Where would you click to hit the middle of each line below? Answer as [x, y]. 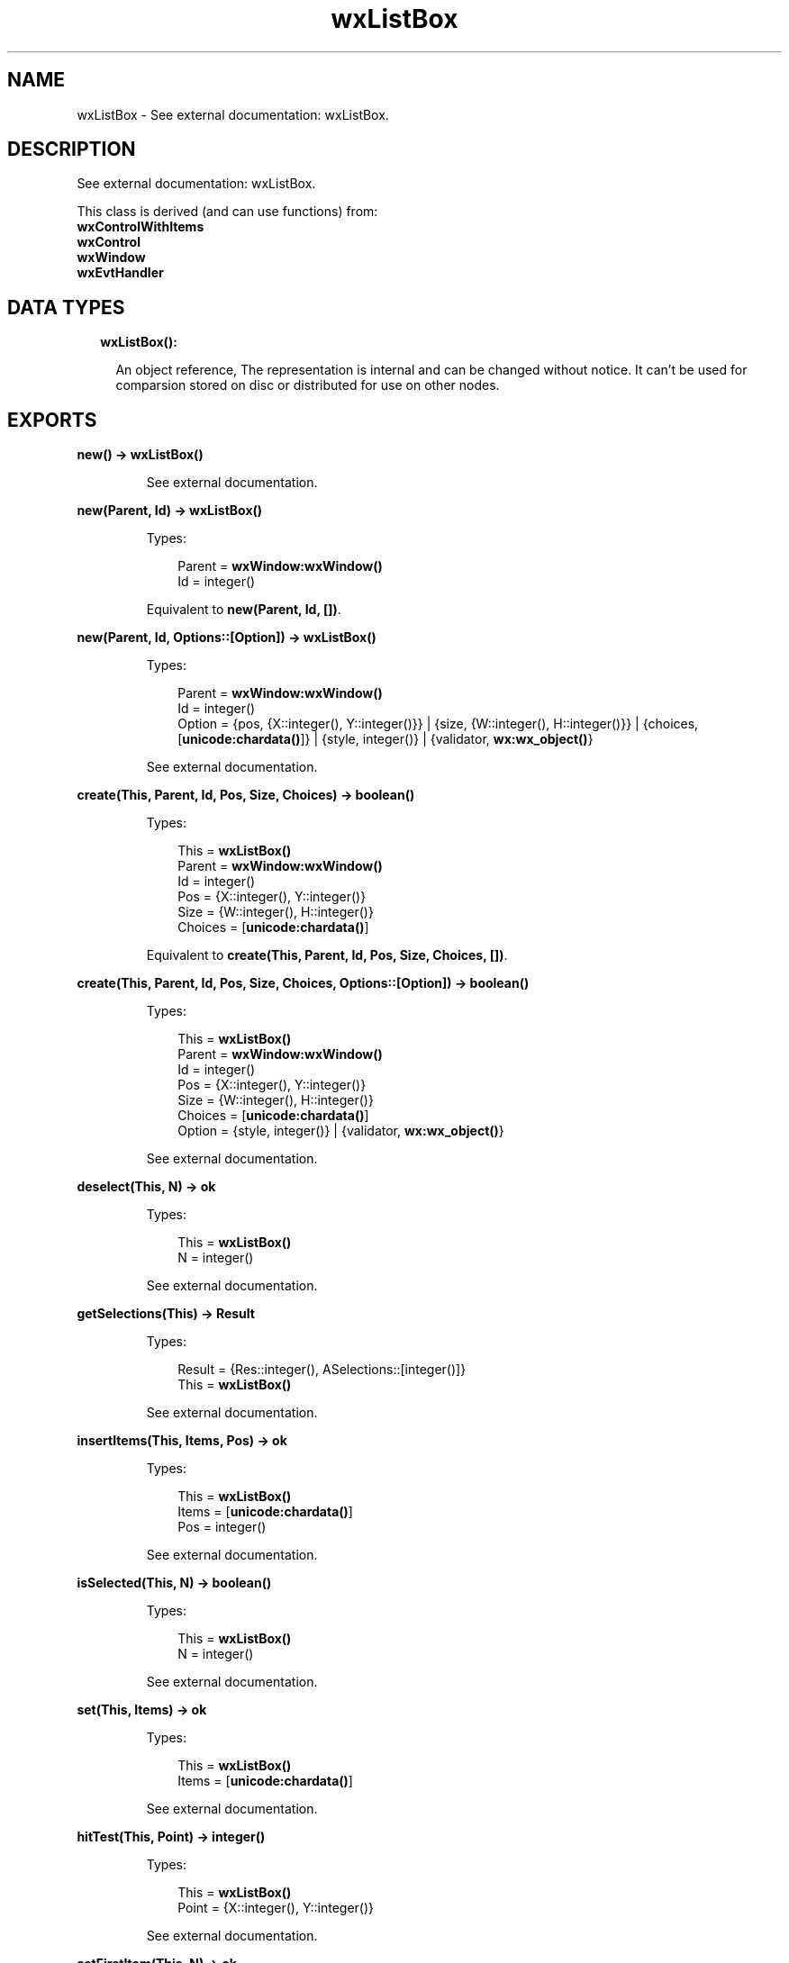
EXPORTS [52, 420]
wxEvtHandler [120, 273]
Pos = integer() [222, 1527]
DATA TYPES [66, 307]
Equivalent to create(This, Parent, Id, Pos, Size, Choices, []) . [327, 955]
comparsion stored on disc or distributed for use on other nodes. [308, 385]
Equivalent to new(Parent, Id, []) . [244, 610]
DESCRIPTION [72, 149]
